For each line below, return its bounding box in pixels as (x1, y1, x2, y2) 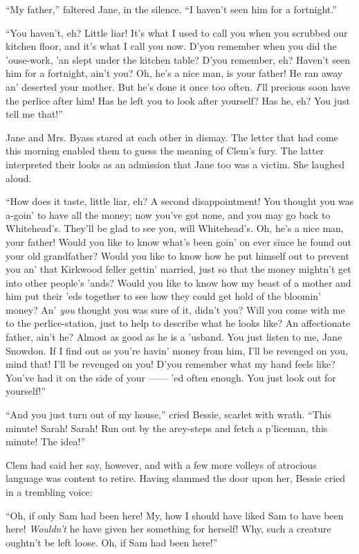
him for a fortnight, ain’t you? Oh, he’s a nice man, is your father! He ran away (6, 66, 343, 80)
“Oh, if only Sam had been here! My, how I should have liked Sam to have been (6, 508, 344, 522)
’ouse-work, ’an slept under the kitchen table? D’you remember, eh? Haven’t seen (6, 52, 350, 66)
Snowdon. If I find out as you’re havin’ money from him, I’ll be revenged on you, (6, 343, 348, 357)
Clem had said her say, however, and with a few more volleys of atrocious (6, 457, 317, 472)
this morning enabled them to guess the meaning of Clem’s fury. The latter (6, 143, 324, 158)
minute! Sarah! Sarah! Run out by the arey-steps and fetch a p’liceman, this (6, 420, 328, 435)
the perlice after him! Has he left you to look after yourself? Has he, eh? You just (6, 93, 350, 107)
